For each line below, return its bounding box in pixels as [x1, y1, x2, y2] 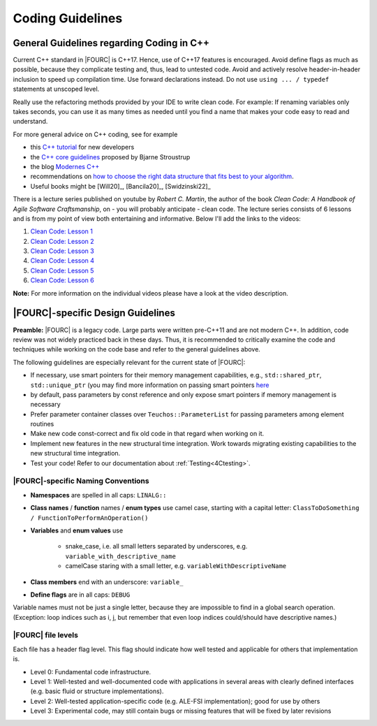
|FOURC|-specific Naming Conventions [13, 476, 149, 486]
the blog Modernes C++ [30, 162, 100, 170]
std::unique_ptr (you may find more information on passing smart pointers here [30, 381, 269, 389]
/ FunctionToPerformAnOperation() [30, 514, 149, 522]
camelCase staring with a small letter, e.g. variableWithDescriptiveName [65, 562, 286, 570]
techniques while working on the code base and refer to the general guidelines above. [13, 345, 261, 354]
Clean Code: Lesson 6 [30, 276, 94, 284]
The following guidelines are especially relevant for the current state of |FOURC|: [13, 358, 246, 366]
